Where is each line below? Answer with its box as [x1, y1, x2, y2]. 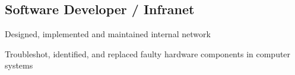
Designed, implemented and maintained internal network [5, 28, 211, 40]
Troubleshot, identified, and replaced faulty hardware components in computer [5, 47, 291, 60]
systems [5, 59, 33, 71]
